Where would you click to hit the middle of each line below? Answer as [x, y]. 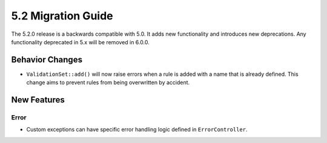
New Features [38, 100]
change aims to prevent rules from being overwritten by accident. [108, 82]
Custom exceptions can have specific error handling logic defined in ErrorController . [137, 130]
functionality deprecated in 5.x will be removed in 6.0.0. [80, 42]
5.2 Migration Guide [62, 16]
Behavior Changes [47, 60]
